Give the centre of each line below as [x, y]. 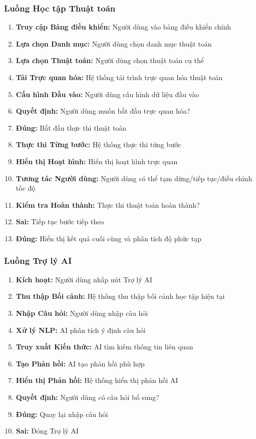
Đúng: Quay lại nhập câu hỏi [62, 414]
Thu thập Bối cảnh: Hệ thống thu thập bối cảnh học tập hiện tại [120, 296]
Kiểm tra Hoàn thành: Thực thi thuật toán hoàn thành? [108, 204]
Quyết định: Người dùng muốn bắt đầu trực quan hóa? [103, 111]
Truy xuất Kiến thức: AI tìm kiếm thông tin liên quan [104, 347]
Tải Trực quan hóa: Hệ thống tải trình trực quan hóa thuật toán [119, 77]
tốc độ [26, 188]
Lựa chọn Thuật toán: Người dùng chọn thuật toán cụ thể [110, 60]
